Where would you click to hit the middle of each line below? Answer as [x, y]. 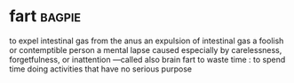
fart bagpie [45, 16]
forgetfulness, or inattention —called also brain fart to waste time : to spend [147, 59]
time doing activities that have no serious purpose [101, 69]
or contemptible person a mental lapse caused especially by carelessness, [146, 49]
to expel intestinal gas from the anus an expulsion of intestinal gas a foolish [147, 41]
